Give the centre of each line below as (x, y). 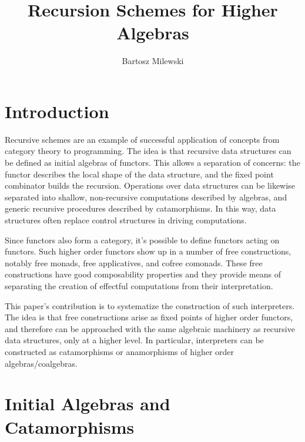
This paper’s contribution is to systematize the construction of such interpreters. (150, 305)
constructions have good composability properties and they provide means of (143, 274)
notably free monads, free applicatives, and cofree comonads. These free (134, 262)
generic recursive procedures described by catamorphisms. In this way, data (140, 208)
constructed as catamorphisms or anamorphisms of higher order (120, 351)
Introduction (57, 111)
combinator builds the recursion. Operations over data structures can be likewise (150, 185)
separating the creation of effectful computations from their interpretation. (139, 285)
